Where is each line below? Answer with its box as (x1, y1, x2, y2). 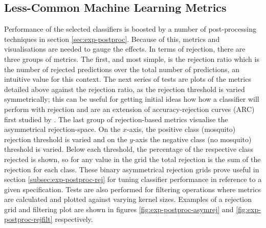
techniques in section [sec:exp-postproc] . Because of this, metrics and (4, 33, 220, 44)
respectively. (55, 214, 93, 224)
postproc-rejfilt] (4, 214, 53, 224)
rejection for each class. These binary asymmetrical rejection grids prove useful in (4, 164, 259, 174)
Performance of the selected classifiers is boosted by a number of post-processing (4, 24, 256, 34)
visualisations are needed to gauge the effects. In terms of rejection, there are (4, 43, 246, 54)
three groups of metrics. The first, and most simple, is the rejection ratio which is (4, 53, 259, 64)
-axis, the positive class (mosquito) (127, 124, 236, 134)
